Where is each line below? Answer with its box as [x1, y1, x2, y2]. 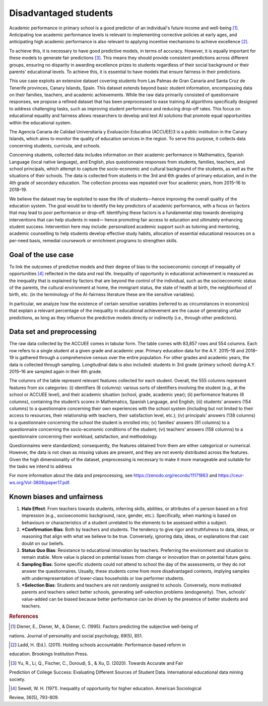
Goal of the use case [9, 250, 74, 259]
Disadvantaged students [9, 7, 114, 18]
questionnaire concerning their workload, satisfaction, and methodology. [9, 433, 158, 439]
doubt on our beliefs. [21, 540, 65, 546]
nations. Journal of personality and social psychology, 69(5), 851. [9, 632, 143, 639]
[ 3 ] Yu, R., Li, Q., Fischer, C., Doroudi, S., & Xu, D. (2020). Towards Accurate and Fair [10, 660, 184, 666]
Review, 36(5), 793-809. [9, 695, 59, 701]
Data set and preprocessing [9, 327, 97, 336]
